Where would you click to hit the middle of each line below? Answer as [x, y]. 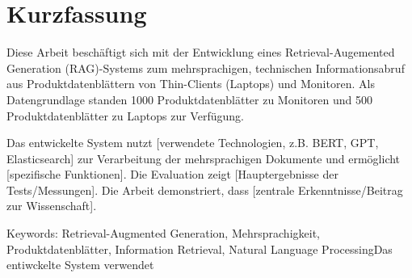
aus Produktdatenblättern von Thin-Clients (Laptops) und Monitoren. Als [191, 84]
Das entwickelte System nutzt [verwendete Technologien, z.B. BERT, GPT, [193, 143]
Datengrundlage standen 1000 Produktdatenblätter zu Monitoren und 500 [189, 99]
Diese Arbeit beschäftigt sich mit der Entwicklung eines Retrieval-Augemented [201, 52]
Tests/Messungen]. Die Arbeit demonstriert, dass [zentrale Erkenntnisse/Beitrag [205, 190]
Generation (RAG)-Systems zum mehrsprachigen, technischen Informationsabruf [206, 67]
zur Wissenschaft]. [52, 206]
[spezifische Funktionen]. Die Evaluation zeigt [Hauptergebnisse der [172, 174]
